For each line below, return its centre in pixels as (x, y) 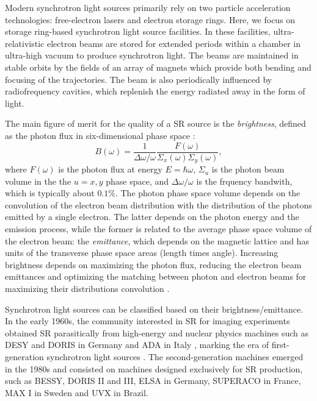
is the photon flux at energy (110, 169)
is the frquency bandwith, (244, 181)
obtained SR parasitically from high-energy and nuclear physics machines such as (157, 332)
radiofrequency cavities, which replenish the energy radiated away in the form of (155, 91)
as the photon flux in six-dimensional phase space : (100, 135)
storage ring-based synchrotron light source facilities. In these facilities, (138, 31)
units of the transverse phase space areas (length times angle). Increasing (142, 253)
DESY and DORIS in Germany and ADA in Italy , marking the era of (137, 345)
